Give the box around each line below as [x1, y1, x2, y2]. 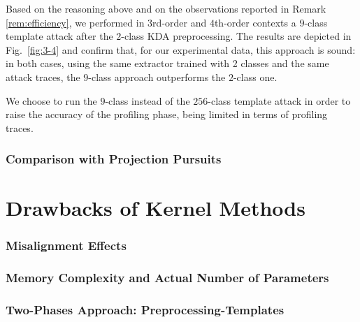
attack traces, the [6, 69, 80, 84]
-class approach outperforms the [88, 69, 226, 84]
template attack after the [6, 29, 113, 43]
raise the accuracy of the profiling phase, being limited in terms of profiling [6, 107, 328, 122]
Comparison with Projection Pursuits [6, 150, 222, 168]
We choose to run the [6, 93, 97, 108]
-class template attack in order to [208, 93, 351, 108]
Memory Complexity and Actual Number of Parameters [6, 269, 329, 286]
